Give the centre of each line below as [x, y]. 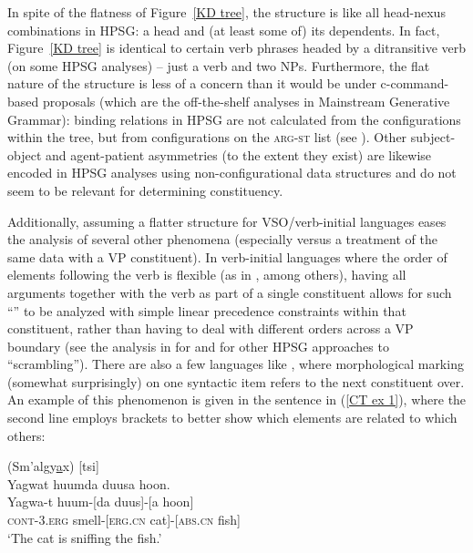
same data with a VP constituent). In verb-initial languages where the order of [227, 256]
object [25, 154]
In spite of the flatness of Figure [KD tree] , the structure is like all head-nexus [226, 12]
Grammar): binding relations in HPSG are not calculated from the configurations [234, 119]
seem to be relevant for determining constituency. [145, 190]
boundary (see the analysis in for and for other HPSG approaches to [198, 346]
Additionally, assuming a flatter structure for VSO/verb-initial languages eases [227, 221]
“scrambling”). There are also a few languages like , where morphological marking [236, 364]
